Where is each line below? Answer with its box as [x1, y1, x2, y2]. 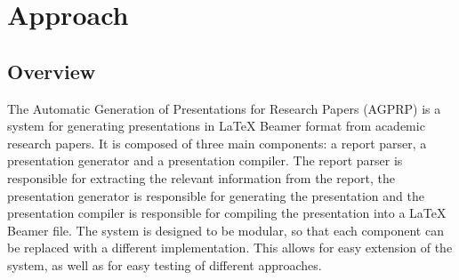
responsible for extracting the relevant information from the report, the [7, 168, 396, 187]
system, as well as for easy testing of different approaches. [7, 255, 322, 274]
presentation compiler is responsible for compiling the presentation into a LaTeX [7, 204, 447, 222]
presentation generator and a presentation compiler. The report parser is [7, 151, 403, 170]
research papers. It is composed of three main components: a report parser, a [7, 133, 427, 152]
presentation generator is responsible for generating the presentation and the [7, 186, 424, 204]
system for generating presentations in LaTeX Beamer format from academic [7, 116, 425, 135]
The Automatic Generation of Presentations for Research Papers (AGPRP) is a [7, 99, 441, 117]
